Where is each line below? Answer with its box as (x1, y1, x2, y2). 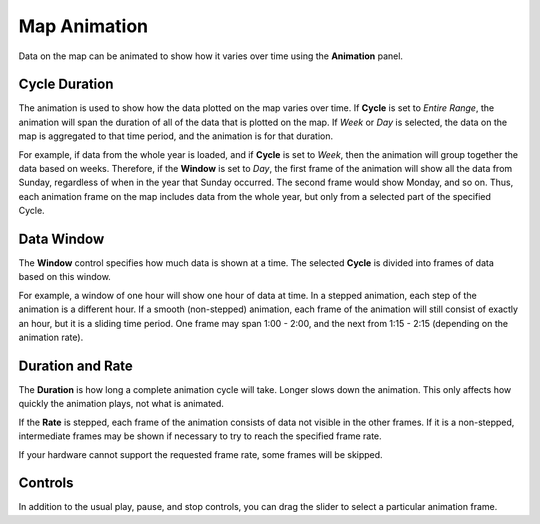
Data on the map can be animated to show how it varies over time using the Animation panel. (18, 50, 404, 62)
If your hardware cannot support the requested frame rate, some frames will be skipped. (18, 448, 384, 460)
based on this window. (18, 271, 112, 283)
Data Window (18, 231, 105, 247)
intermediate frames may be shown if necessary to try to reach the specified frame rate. (18, 430, 382, 442)
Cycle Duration (18, 76, 114, 93)
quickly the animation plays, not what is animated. (18, 398, 225, 410)
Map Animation (18, 15, 149, 37)
